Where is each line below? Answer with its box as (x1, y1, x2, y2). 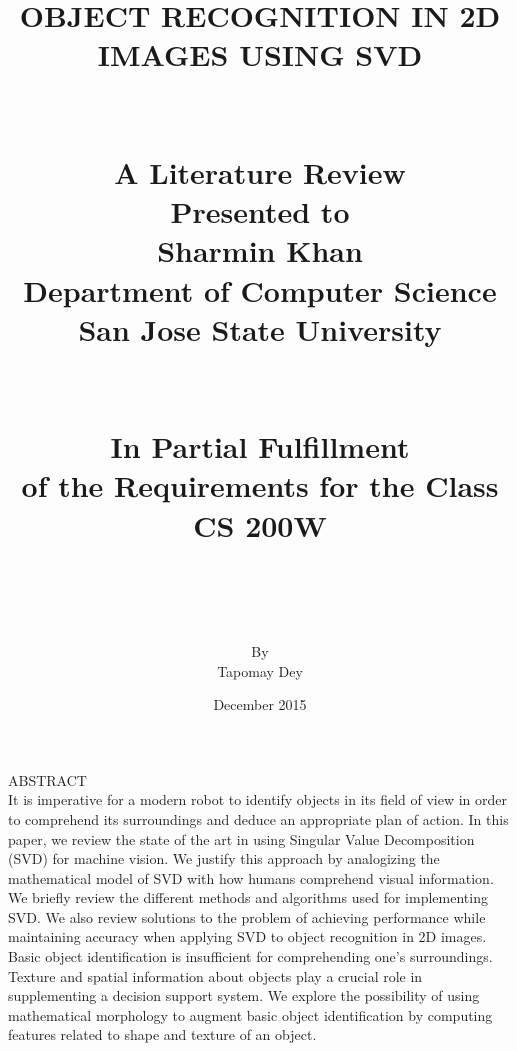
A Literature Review (114, 151, 406, 192)
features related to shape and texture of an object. (8, 1024, 317, 1045)
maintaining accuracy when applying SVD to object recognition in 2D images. (8, 926, 487, 947)
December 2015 (213, 694, 307, 715)
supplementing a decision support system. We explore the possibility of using (8, 985, 480, 1006)
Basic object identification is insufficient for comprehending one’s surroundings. (8, 946, 493, 967)
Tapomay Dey (217, 660, 303, 681)
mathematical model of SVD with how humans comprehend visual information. (8, 867, 494, 888)
